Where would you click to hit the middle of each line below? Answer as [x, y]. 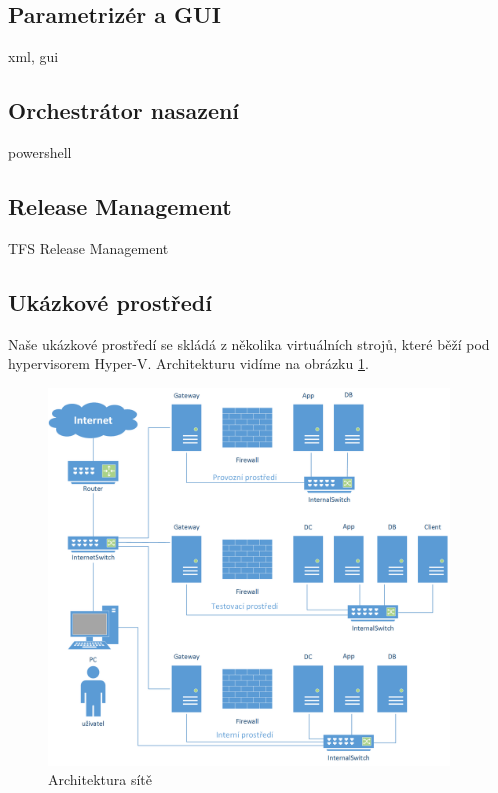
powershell [40, 152]
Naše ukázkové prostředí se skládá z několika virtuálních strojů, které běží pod [249, 343]
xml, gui [33, 56]
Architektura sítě [100, 779]
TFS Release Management [88, 247]
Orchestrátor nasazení [124, 110]
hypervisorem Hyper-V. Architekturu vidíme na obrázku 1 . [188, 363]
